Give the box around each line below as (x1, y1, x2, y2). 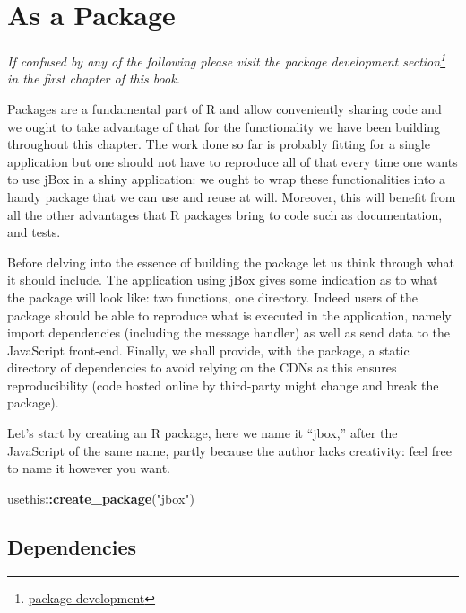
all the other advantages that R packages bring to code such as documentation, (7, 205, 443, 223)
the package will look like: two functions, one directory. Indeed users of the (7, 287, 419, 306)
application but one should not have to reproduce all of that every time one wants (7, 152, 458, 171)
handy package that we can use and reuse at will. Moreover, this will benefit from (7, 187, 456, 206)
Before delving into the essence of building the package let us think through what (7, 252, 455, 271)
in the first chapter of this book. (7, 69, 180, 88)
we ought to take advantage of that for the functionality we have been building (7, 117, 441, 136)
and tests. (7, 223, 61, 241)
